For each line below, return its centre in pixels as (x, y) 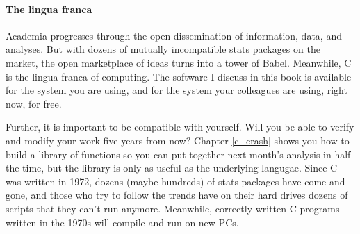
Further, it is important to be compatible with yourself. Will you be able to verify (180, 127)
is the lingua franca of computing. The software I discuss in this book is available (179, 76)
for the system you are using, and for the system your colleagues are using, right (177, 90)
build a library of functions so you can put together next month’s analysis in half (178, 154)
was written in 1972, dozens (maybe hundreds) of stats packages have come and (175, 181)
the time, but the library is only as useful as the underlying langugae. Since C (172, 168)
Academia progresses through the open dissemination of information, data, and (174, 35)
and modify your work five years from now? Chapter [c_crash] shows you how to (178, 140)
